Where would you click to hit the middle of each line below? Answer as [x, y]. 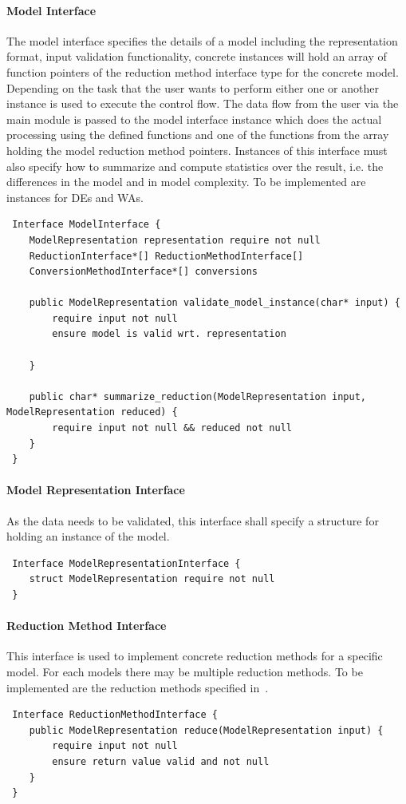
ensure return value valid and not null [161, 761]
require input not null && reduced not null [172, 428]
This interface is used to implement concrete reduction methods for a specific [195, 656]
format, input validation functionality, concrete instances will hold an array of [197, 56]
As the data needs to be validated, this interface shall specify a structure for [193, 520]
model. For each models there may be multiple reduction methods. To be [185, 671]
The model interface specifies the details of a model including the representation [202, 40]
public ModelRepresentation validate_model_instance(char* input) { [215, 303]
